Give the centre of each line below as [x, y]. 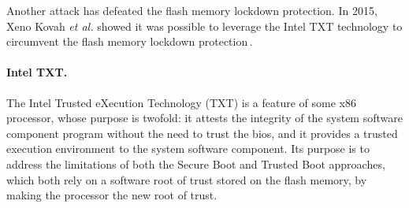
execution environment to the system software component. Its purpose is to [188, 149]
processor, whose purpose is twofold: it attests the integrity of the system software [204, 118]
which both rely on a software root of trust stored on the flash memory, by [187, 179]
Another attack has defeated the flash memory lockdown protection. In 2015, [192, 10]
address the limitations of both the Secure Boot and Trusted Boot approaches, [196, 163]
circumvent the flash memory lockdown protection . [130, 41]
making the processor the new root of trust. [112, 195]
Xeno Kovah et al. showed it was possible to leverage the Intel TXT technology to [204, 26]
